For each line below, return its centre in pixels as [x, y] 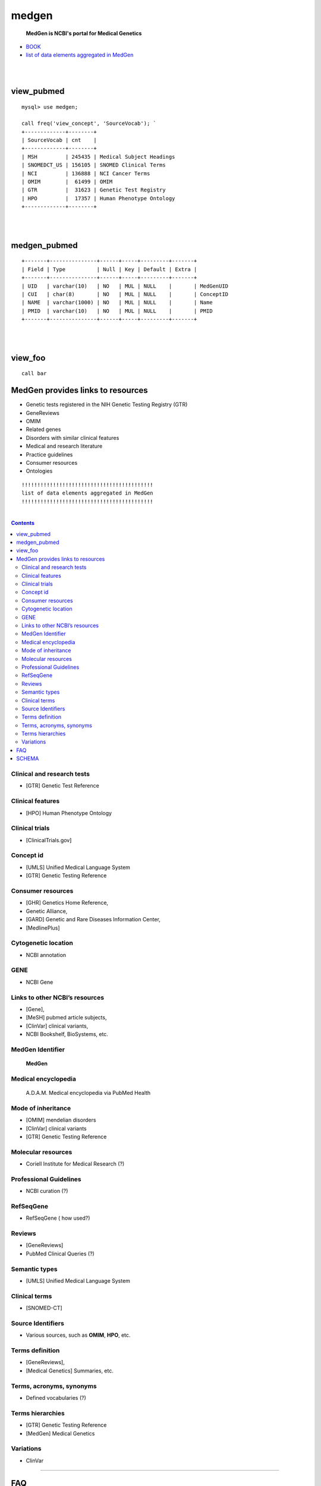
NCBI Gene [40, 982]
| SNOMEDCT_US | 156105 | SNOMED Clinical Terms [94, 165]
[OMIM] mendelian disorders [61, 1120]
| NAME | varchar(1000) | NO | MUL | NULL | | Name [117, 303]
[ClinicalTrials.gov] [49, 840]
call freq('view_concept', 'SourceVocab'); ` [89, 124]
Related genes [43, 429]
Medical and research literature [64, 446]
